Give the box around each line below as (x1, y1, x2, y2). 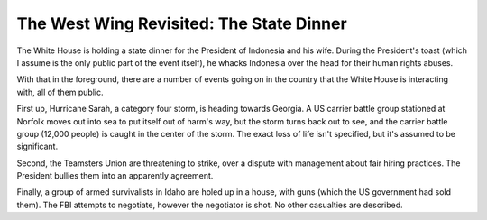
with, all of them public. (16, 87, 104, 97)
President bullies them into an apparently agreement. (16, 170, 214, 181)
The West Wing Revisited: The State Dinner (16, 14, 347, 33)
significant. (16, 141, 59, 152)
